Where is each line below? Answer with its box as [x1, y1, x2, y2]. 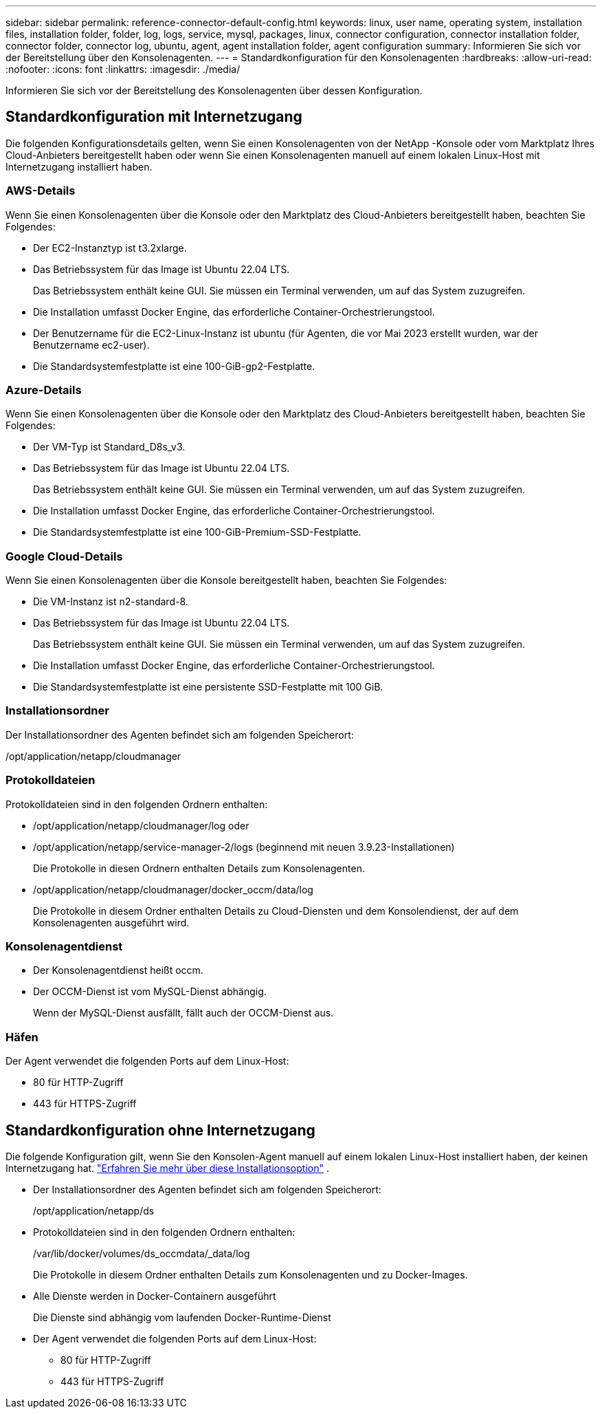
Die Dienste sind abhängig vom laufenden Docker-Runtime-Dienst [33, 1311, 331, 1323]
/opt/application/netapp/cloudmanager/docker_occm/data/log [33, 883, 313, 895]
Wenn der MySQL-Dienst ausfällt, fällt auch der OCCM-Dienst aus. [33, 1007, 334, 1019]
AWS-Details [5, 184, 76, 198]
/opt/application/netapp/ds [33, 1204, 155, 1217]
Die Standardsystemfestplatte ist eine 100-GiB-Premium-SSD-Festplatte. [33, 526, 361, 539]
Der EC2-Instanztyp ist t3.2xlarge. [33, 241, 187, 254]
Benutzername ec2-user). [33, 338, 150, 351]
